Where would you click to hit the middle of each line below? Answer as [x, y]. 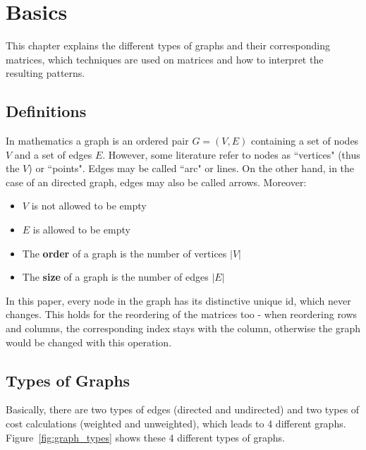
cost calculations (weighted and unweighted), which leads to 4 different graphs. [176, 424]
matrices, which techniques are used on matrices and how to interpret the [165, 59]
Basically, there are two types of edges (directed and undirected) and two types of [183, 409]
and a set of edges [53, 154]
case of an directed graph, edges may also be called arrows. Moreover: [156, 182]
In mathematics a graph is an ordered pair [97, 141]
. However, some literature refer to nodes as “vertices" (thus [231, 154]
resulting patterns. [45, 73]
